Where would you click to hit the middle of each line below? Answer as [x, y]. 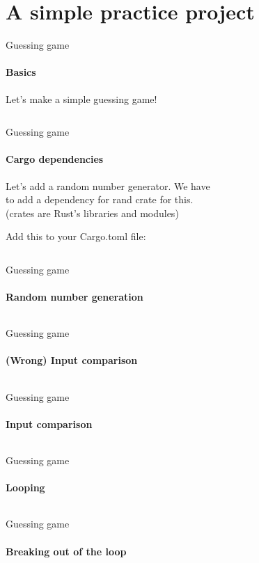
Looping [25, 487]
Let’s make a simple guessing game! [81, 98]
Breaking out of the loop [66, 551]
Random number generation [74, 297]
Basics [21, 72]
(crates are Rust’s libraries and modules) [92, 213]
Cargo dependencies [55, 159]
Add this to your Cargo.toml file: [76, 236]
